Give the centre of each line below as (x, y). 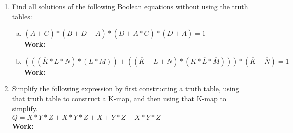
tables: (22, 16)
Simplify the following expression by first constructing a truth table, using (125, 89)
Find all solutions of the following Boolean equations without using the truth (130, 6)
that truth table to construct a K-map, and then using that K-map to (119, 98)
